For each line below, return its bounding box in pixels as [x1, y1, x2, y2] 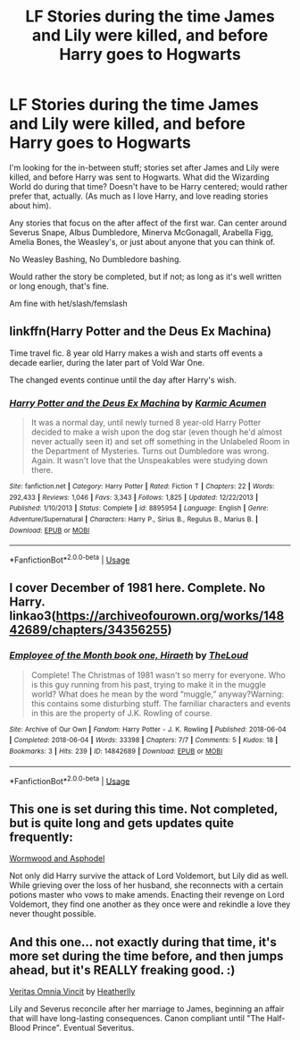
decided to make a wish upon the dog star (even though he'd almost [30, 427, 283, 437]
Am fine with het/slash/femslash [9, 298, 128, 309]
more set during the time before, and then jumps [9, 948, 284, 963]
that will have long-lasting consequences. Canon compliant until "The [9, 1012, 265, 1023]
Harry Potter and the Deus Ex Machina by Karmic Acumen [9, 396, 267, 409]
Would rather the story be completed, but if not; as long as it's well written [9, 271, 282, 282]
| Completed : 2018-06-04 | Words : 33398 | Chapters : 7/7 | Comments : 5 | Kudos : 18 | [9, 736, 279, 745]
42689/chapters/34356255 [9, 622, 168, 638]
